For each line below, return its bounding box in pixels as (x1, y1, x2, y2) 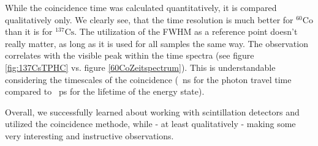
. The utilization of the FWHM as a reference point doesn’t (74, 25, 298, 38)
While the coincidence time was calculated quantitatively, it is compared (5, 1, 277, 13)
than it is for (5, 25, 53, 38)
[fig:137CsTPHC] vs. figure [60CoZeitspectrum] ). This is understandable (5, 60, 276, 73)
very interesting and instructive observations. (5, 129, 174, 142)
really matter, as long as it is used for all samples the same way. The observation (5, 37, 308, 49)
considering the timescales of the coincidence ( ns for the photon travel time (5, 73, 292, 86)
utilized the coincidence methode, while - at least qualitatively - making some (5, 117, 296, 130)
